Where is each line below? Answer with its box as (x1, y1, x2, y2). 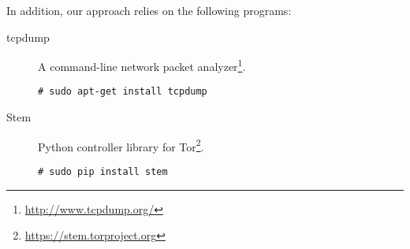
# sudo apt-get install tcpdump (38, 86, 207, 98)
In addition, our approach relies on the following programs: (6, 2, 292, 18)
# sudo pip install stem (38, 165, 168, 177)
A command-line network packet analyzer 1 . (38, 56, 246, 74)
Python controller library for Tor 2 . (38, 136, 204, 154)
